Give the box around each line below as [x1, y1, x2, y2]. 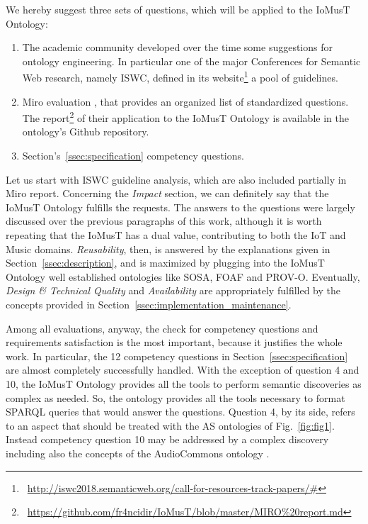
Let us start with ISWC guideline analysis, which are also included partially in [6, 172, 347, 186]
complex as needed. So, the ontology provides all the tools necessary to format [6, 390, 345, 405]
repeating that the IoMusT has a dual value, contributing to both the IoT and [6, 228, 346, 243]
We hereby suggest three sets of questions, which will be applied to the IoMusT [6, 2, 350, 16]
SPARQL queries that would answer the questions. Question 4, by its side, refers [6, 404, 355, 419]
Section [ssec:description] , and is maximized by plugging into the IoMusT [6, 255, 325, 270]
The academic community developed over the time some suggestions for [22, 40, 333, 55]
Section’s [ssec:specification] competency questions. [22, 148, 244, 163]
